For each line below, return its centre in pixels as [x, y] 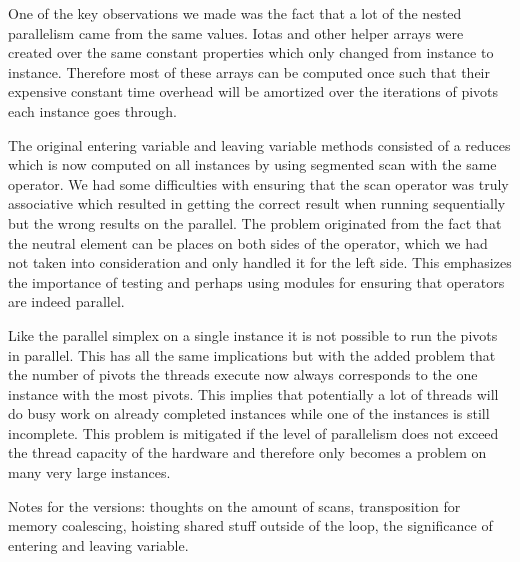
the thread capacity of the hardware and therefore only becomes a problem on [247, 452]
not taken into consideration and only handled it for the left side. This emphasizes [260, 262]
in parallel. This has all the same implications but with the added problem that [252, 354]
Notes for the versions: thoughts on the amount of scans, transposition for [234, 505]
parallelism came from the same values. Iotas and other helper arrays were [236, 32]
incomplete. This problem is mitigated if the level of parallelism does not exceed [253, 432]
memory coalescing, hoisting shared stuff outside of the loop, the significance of [250, 525]
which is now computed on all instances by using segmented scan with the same [252, 164]
